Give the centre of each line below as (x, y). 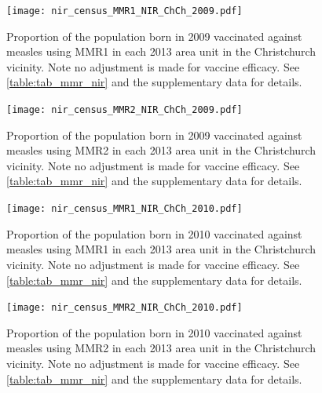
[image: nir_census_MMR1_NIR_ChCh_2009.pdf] (124, 11)
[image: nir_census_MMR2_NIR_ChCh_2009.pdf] (124, 110)
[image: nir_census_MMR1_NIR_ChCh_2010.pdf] (124, 209)
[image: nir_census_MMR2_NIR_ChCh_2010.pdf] (124, 308)
